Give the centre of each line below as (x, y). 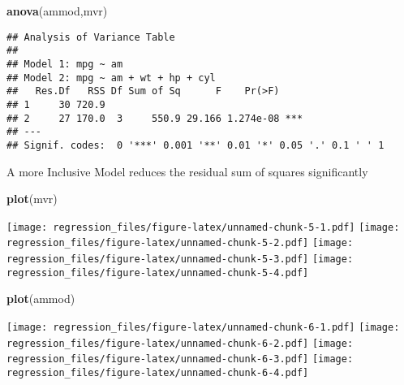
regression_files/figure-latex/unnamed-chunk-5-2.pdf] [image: (180, 243)
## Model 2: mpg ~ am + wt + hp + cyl (111, 78)
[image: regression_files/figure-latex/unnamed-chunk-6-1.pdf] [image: (203, 327)
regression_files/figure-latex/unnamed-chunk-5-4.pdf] (158, 273)
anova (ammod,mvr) (57, 11)
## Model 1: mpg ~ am (65, 64)
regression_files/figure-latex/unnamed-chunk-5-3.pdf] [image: (180, 259)
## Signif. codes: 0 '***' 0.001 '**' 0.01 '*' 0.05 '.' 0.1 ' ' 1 (196, 145)
